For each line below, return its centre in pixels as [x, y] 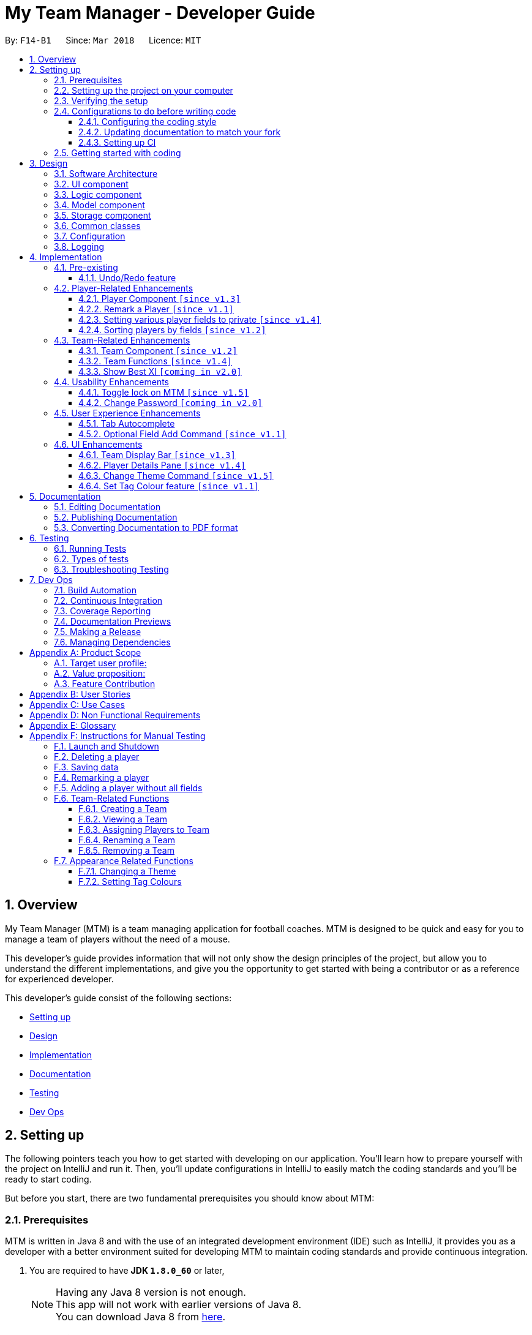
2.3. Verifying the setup [101, 100]
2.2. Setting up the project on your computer [144, 90]
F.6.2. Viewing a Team [123, 819]
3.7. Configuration [90, 236]
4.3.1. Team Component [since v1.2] [158, 350]
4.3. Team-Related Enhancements [122, 340]
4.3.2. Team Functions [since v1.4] [155, 361]
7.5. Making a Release [98, 631]
